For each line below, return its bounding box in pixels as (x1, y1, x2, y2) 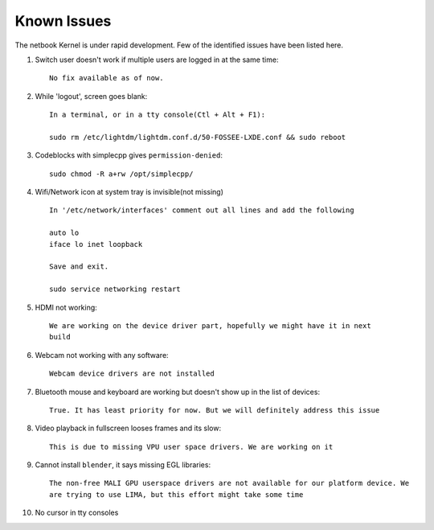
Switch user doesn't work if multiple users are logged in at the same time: (35, 55, 279, 64)
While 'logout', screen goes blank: (35, 91, 148, 101)
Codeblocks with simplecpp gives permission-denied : (35, 150, 223, 160)
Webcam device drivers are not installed (49, 369, 215, 378)
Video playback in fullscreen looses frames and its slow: (35, 423, 222, 433)
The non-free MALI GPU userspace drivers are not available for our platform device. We (49, 479, 410, 488)
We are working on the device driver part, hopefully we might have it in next (49, 321, 371, 330)
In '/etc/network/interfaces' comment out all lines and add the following (49, 206, 354, 215)
